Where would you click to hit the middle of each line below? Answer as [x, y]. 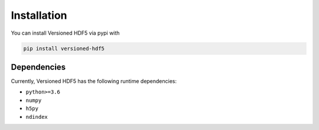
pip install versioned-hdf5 [64, 48]
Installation [39, 15]
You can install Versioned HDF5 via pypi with [65, 33]
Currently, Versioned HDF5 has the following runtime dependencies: [94, 81]
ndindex [37, 117]
